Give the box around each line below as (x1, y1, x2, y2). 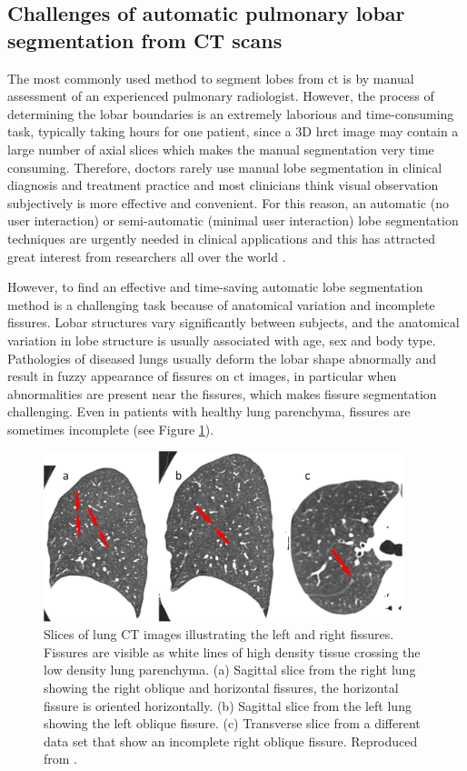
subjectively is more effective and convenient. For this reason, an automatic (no (7, 193, 449, 212)
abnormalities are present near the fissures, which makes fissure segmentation (7, 384, 437, 403)
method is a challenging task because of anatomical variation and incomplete (7, 295, 435, 314)
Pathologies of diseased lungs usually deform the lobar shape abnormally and (7, 348, 437, 367)
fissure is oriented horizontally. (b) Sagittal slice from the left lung (44, 696, 412, 715)
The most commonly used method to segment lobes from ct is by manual (7, 68, 414, 87)
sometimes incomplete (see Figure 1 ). (7, 419, 214, 438)
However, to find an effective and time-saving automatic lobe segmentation (7, 277, 423, 296)
